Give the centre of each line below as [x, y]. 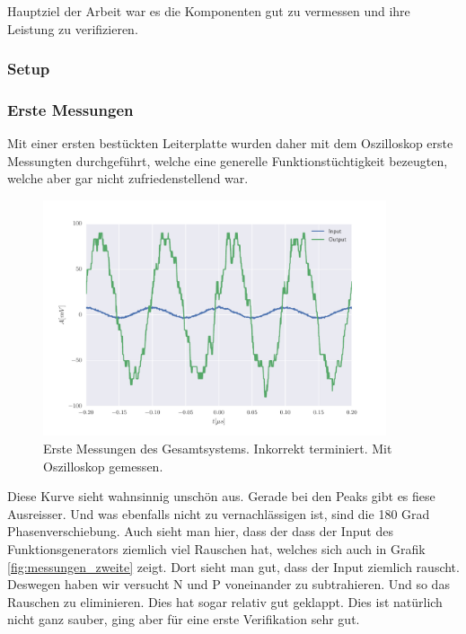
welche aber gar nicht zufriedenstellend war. [128, 178]
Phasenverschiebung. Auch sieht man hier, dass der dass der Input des [200, 531]
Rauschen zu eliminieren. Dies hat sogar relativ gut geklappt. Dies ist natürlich [225, 601]
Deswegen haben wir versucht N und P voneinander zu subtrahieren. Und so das [229, 584]
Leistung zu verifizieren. [73, 28]
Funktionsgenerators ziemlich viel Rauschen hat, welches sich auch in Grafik [216, 548]
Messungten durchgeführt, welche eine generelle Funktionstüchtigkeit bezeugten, [228, 160]
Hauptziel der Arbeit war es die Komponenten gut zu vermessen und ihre [209, 11]
